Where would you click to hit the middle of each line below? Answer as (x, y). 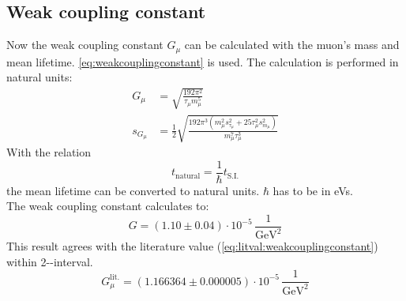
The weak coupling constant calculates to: (108, 206)
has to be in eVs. (313, 190)
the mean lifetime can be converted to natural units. (133, 190)
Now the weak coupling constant (85, 45)
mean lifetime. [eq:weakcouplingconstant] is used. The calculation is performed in (203, 61)
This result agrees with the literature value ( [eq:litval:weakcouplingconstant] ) (192, 246)
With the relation (49, 152)
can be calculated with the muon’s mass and (292, 45)
